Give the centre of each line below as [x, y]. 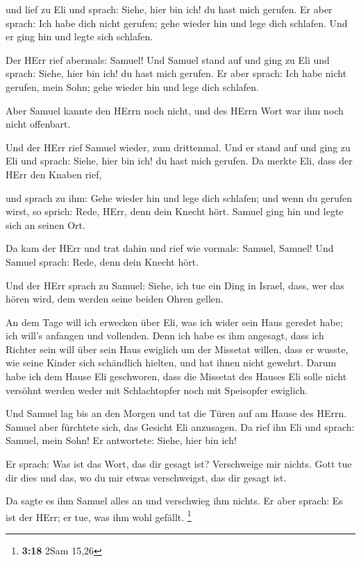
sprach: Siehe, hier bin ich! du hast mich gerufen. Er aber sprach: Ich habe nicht [176, 73]
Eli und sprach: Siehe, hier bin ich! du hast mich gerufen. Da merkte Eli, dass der [179, 161]
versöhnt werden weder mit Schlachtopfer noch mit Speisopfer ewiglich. [157, 390]
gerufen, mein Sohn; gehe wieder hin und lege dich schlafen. [132, 86]
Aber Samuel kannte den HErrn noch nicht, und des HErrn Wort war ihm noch [175, 110]
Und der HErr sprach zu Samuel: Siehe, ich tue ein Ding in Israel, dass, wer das [175, 285]
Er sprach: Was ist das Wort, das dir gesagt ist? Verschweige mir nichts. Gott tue [179, 464]
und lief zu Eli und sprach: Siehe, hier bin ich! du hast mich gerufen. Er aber [169, 9]
